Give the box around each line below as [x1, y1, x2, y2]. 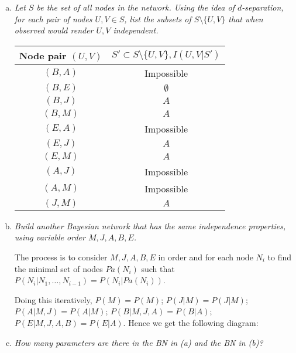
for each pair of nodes [14, 12, 92, 25]
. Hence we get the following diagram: [123, 316, 259, 328]
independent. [113, 24, 159, 36]
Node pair [19, 48, 67, 62]
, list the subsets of [124, 12, 191, 25]
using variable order [14, 231, 85, 243]
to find [267, 250, 292, 263]
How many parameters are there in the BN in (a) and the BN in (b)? [14, 336, 263, 348]
